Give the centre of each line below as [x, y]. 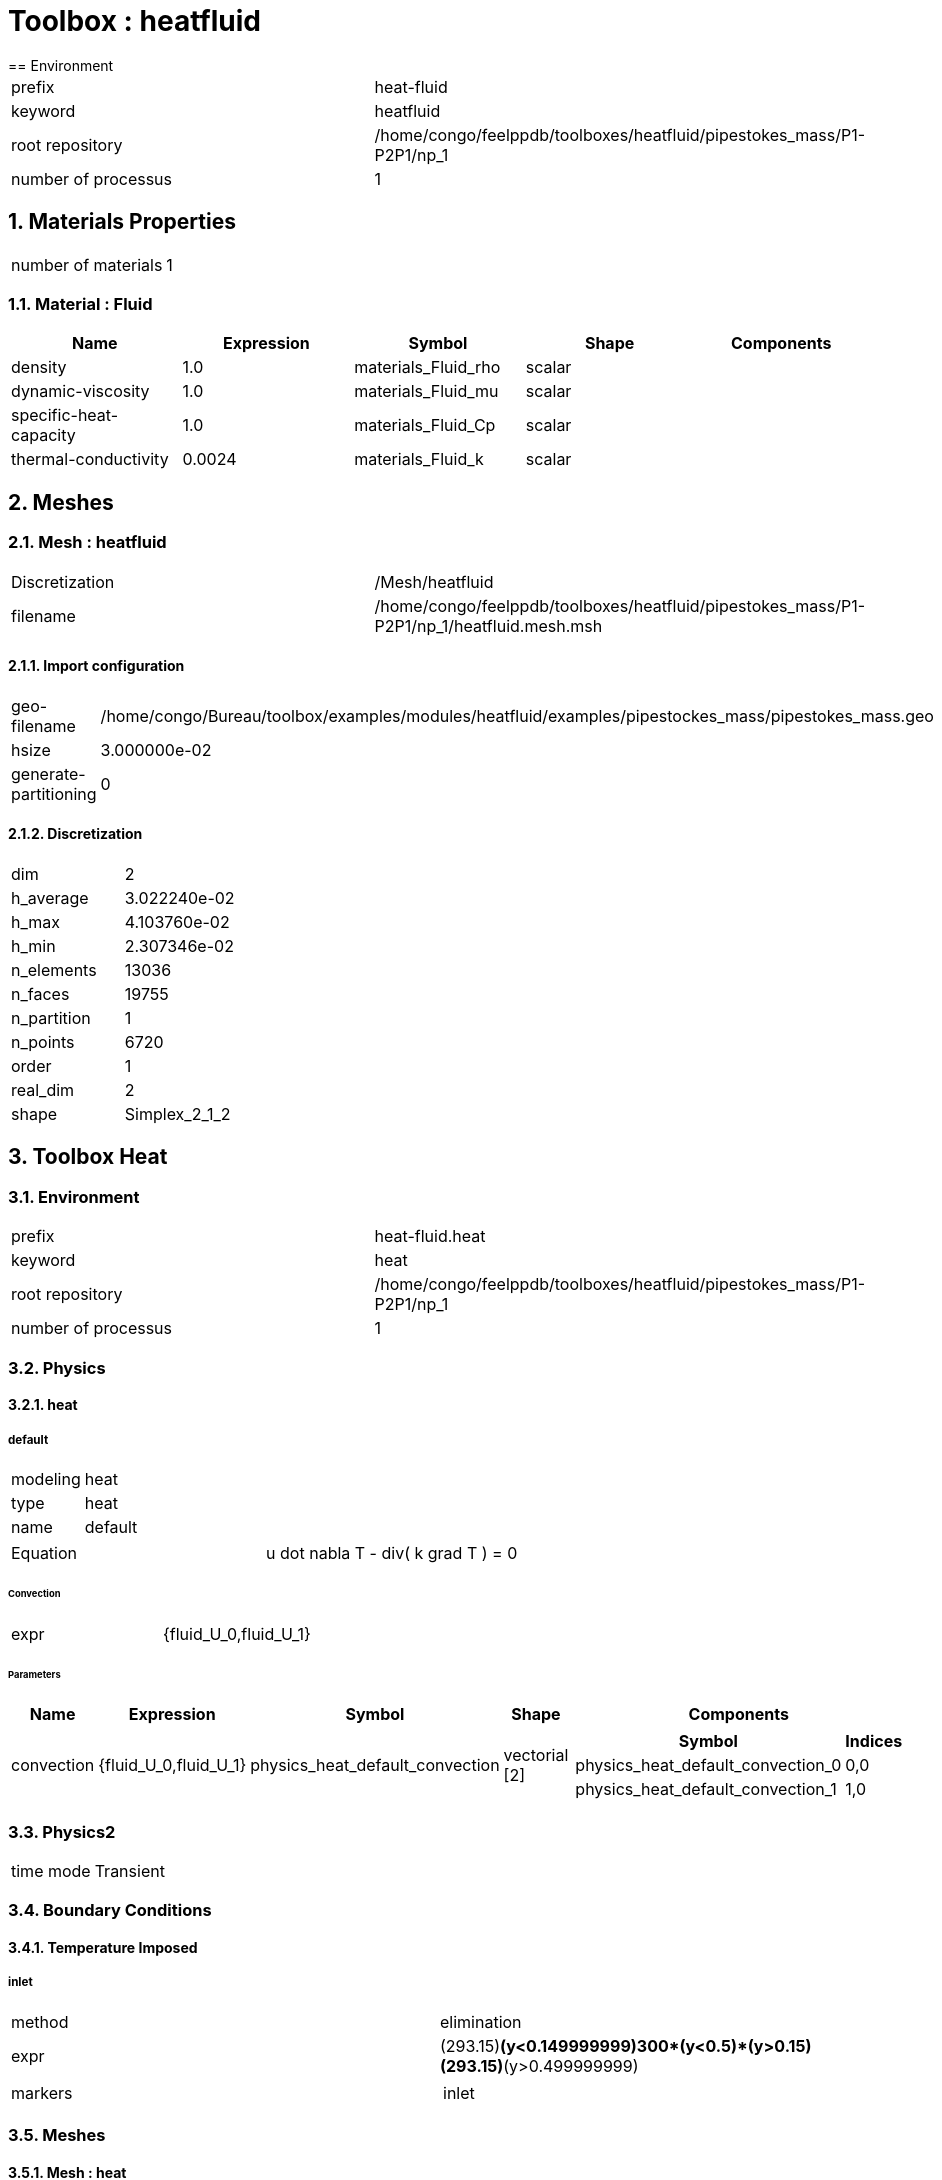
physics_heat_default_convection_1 [706, 1789]
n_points [43, 1042]
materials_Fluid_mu [426, 391]
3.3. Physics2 [62, 1831]
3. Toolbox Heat [88, 1157]
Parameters [34, 1674]
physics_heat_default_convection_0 [708, 1765]
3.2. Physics [57, 1367]
